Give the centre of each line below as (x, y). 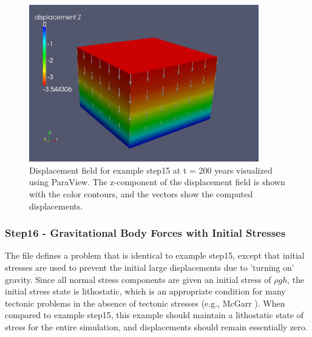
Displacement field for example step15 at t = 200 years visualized (151, 170)
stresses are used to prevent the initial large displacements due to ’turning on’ (150, 267)
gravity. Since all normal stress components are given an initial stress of (138, 279)
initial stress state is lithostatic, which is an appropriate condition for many (145, 291)
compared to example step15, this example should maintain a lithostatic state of (154, 315)
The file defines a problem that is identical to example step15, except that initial (155, 255)
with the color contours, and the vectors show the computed (141, 194)
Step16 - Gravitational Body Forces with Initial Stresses (145, 233)
